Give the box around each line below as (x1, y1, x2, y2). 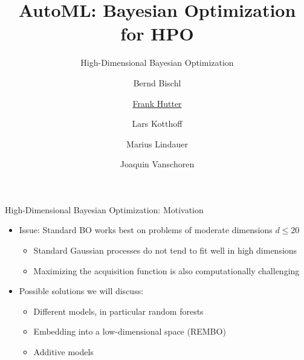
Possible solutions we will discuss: (19, 284, 144, 297)
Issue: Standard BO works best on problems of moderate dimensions (19, 223, 273, 236)
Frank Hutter (132, 97, 182, 109)
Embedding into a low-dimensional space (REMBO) (33, 325, 226, 338)
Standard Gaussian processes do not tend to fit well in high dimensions (33, 244, 297, 257)
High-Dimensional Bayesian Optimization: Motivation (5, 203, 204, 216)
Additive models (33, 346, 94, 358)
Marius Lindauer (126, 137, 188, 150)
